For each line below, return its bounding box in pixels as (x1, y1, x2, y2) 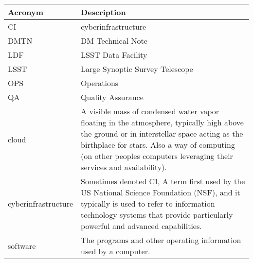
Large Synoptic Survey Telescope (81, 63, 193, 74)
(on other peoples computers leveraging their (81, 150, 233, 161)
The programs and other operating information (81, 234, 241, 245)
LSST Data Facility (81, 49, 147, 60)
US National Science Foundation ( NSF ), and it (81, 187, 240, 198)
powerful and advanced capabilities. (81, 220, 202, 231)
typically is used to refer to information (81, 198, 215, 209)
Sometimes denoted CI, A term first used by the (81, 175, 245, 187)
